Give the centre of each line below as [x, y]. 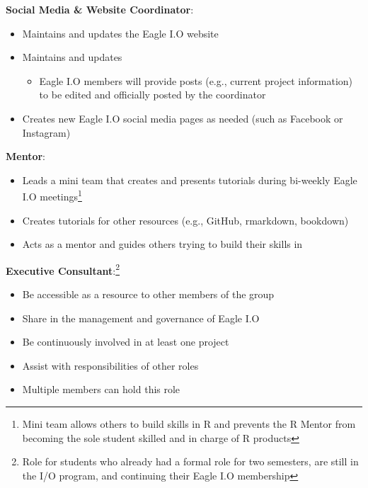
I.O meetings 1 [52, 195]
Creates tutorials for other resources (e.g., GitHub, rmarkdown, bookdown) [185, 220]
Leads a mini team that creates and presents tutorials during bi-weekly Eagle [190, 180]
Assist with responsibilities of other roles [110, 365]
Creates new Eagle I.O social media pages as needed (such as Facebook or [183, 118]
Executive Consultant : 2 [63, 269]
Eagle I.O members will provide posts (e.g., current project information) [196, 80]
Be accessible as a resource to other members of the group [148, 294]
